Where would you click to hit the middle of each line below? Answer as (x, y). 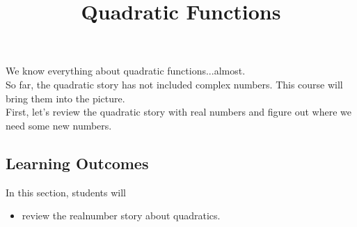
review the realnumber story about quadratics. (121, 216)
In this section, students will (66, 192)
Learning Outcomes (77, 163)
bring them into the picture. (65, 98)
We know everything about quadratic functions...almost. (126, 71)
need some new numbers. (59, 125)
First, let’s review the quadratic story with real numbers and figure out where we (179, 112)
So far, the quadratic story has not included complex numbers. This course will (174, 84)
